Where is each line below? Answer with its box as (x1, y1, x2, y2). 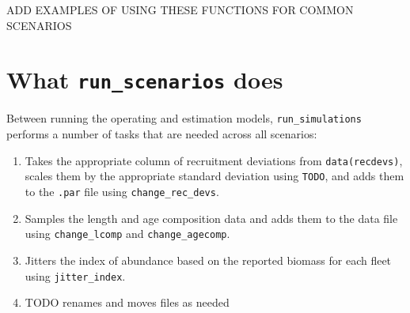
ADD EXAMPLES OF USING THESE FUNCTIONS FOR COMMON (6, 2, 354, 17)
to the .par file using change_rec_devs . (25, 183, 219, 199)
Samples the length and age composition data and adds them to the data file (25, 209, 398, 226)
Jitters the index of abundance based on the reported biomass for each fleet (25, 251, 392, 268)
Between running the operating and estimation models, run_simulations (6, 110, 362, 126)
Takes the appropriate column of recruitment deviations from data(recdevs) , (25, 152, 403, 168)
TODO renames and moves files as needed (25, 294, 230, 311)
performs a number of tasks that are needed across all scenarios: (6, 126, 317, 142)
